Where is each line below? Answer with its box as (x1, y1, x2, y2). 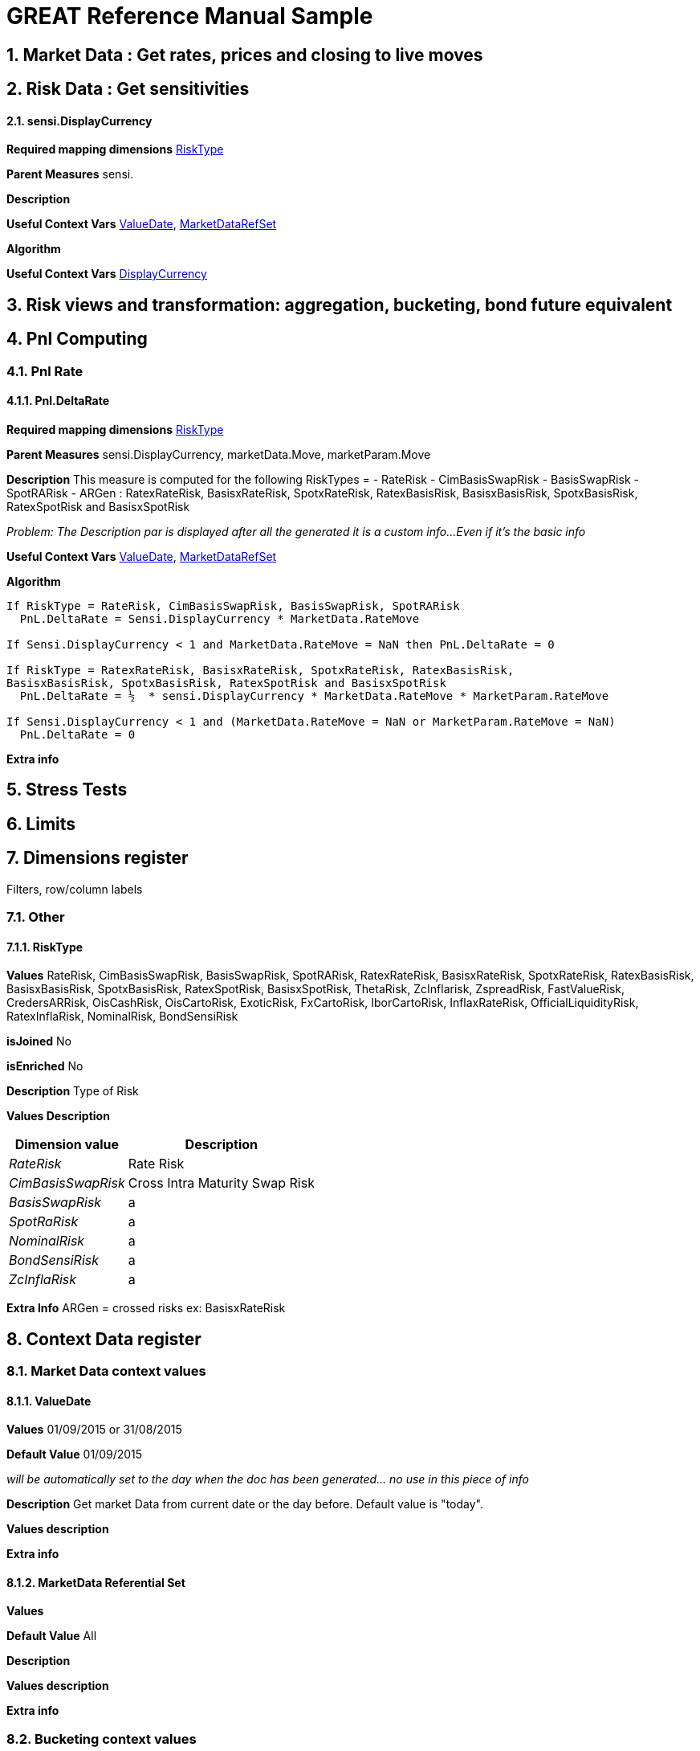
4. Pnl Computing (6, 329, 148, 350)
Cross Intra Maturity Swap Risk (128, 1175, 315, 1192)
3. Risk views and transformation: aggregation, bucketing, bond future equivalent (6, 294, 673, 315)
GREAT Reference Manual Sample (6, 2, 373, 30)
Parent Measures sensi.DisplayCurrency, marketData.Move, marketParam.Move (6, 447, 431, 461)
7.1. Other (6, 908, 65, 925)
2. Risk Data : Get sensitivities (6, 79, 250, 100)
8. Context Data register (6, 1328, 201, 1349)
